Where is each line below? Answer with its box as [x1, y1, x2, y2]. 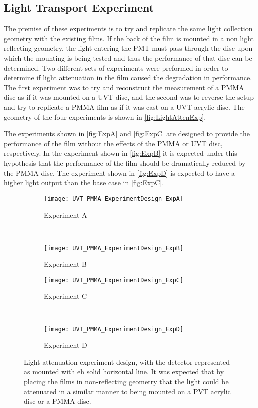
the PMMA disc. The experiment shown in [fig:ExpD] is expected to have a [4, 167, 235, 178]
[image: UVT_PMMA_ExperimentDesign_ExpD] [44, 325, 184, 333]
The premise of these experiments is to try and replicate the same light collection [4, 23, 253, 34]
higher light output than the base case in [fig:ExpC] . [4, 177, 164, 188]
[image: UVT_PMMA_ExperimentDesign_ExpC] [44, 276, 184, 284]
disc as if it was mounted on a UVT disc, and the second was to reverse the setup [4, 92, 254, 102]
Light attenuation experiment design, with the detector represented [24, 356, 230, 367]
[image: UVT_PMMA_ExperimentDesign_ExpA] [44, 195, 184, 202]
